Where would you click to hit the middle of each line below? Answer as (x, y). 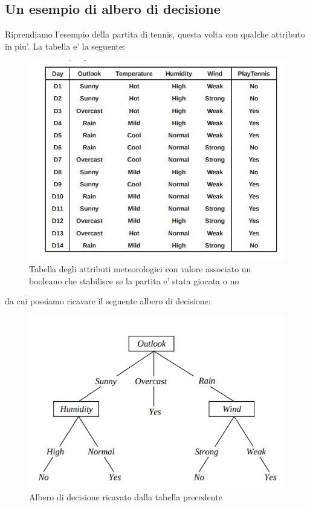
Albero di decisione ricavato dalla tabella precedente (126, 497)
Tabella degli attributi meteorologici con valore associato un (140, 268)
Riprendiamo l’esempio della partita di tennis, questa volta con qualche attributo (155, 34)
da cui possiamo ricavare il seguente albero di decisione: (108, 301)
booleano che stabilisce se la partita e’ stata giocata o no (134, 280)
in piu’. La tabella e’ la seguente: (65, 46)
